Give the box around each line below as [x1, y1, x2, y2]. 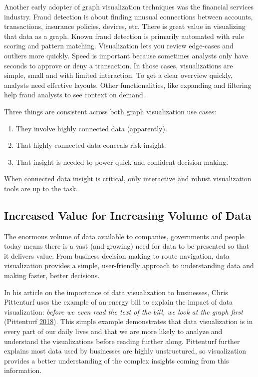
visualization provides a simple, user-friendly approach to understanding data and [4, 260, 254, 271]
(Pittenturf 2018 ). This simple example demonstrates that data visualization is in [4, 316, 253, 327]
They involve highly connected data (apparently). [15, 123, 167, 133]
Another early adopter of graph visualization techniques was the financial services [4, 1, 254, 11]
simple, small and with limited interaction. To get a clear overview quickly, [4, 70, 233, 80]
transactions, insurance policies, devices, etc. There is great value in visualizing [4, 21, 246, 31]
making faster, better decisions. [4, 270, 100, 281]
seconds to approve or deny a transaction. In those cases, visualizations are [4, 60, 233, 70]
